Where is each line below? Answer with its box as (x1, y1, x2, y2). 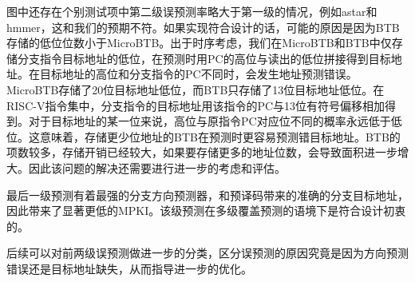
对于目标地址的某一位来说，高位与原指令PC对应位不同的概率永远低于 (28, 113, 391, 129)
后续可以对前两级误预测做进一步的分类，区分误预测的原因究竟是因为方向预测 (6, 244, 409, 261)
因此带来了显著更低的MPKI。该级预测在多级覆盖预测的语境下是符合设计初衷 (6, 202, 406, 219)
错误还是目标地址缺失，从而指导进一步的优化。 (6, 260, 252, 276)
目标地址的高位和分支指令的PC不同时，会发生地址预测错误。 (39, 66, 358, 82)
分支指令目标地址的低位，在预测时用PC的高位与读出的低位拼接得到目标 (17, 50, 391, 66)
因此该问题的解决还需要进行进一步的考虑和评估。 (28, 159, 286, 176)
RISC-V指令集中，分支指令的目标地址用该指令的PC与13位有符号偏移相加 (6, 97, 385, 113)
